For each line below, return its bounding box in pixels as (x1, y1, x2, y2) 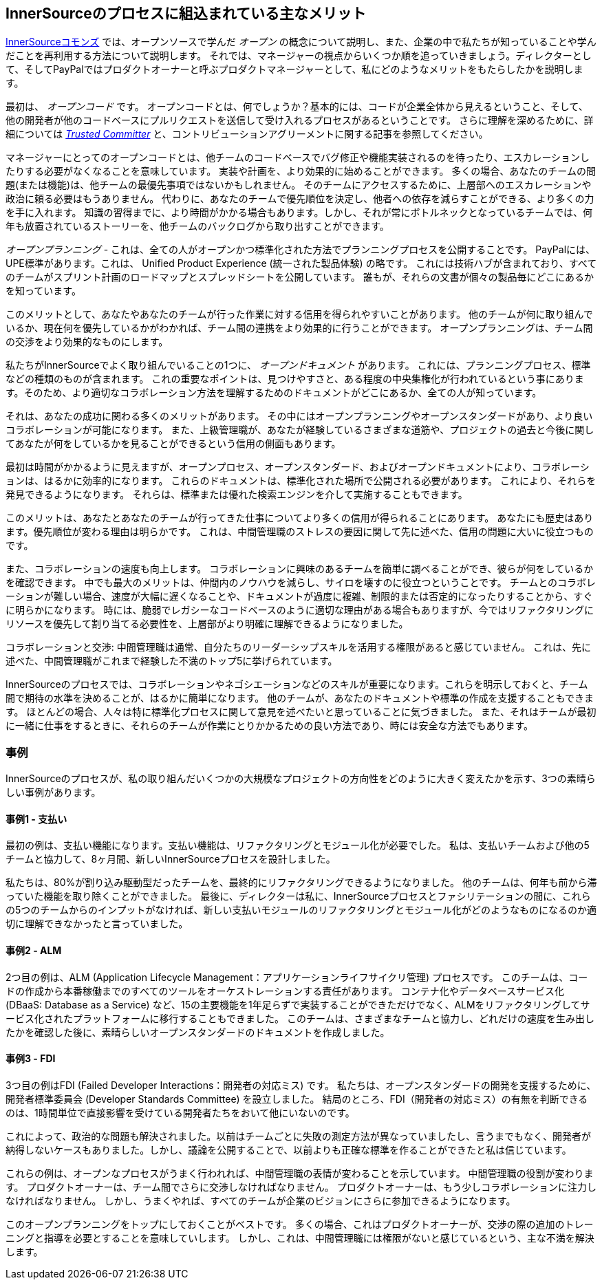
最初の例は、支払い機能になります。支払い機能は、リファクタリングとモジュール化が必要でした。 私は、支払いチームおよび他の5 (6, 839, 590, 852)
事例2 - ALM (6, 944, 62, 956)
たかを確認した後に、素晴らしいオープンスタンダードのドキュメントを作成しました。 (6, 1026, 390, 1038)
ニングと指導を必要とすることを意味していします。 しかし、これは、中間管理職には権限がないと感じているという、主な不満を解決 (6, 1231, 594, 1244)
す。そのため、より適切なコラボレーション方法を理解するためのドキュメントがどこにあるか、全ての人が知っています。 (6, 387, 542, 399)
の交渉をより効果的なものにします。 (6, 336, 169, 348)
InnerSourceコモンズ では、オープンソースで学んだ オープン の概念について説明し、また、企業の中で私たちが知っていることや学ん (6, 36, 596, 48)
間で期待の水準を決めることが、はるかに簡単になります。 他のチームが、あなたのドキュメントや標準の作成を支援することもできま (6, 692, 594, 704)
